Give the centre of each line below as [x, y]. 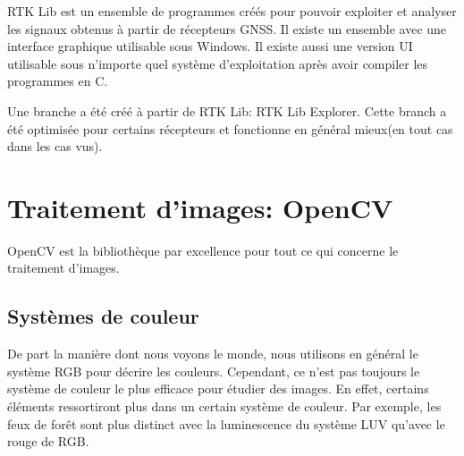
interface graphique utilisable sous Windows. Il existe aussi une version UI [210, 46]
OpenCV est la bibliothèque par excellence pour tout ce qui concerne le [203, 250]
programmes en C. [58, 81]
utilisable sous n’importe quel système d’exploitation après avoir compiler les [218, 63]
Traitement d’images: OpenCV [200, 207]
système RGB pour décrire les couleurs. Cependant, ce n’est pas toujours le [214, 371]
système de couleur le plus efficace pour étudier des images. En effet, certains [218, 388]
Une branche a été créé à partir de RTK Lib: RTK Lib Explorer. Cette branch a [227, 110]
